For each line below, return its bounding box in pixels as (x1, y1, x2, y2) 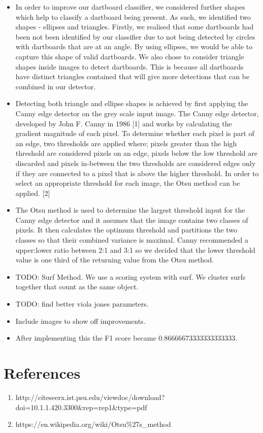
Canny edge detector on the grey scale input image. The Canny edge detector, (15, 108, 259, 118)
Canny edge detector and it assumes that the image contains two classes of (15, 214, 248, 225)
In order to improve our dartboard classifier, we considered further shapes (15, 2, 245, 12)
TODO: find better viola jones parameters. (15, 298, 149, 309)
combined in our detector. (15, 81, 96, 91)
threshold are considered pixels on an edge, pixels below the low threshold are (15, 148, 257, 158)
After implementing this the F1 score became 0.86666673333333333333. (15, 332, 238, 343)
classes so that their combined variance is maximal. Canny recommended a (15, 235, 248, 245)
